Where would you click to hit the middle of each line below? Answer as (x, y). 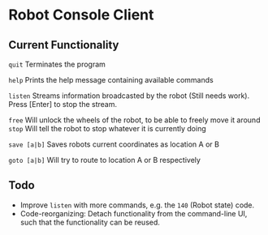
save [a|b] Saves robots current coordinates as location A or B (114, 144)
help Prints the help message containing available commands (111, 80)
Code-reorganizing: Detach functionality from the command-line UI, (134, 213)
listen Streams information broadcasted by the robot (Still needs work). (129, 96)
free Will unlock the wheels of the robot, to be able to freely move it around (134, 120)
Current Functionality (64, 45)
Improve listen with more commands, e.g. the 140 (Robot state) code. (137, 205)
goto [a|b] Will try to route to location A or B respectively (105, 160)
